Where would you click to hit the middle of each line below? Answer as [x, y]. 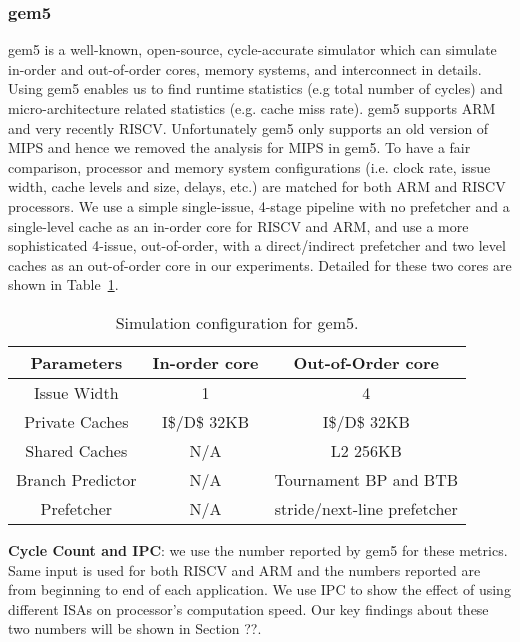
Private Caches [76, 421]
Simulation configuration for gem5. [237, 322]
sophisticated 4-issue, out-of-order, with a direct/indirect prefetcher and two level [257, 245]
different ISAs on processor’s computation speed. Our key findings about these [248, 608]
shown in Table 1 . [63, 284]
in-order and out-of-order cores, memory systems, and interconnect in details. [245, 68]
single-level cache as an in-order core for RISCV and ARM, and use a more [238, 225]
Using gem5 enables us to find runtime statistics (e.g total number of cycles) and [255, 88]
